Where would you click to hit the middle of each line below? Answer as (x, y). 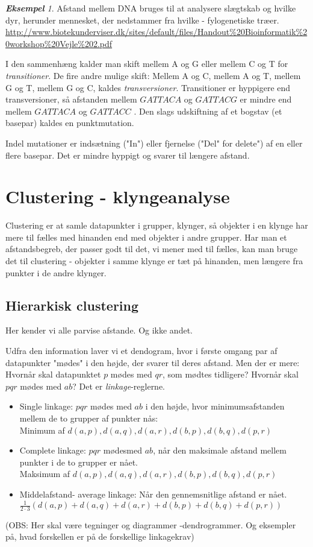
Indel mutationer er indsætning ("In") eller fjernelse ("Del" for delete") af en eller (154, 143)
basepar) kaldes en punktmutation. (70, 123)
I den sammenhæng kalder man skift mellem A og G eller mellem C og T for (147, 64)
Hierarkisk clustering (72, 305)
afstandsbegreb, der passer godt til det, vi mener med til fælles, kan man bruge (152, 249)
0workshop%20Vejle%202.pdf (59, 43)
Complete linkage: (53, 450)
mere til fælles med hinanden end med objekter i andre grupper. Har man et (146, 237)
